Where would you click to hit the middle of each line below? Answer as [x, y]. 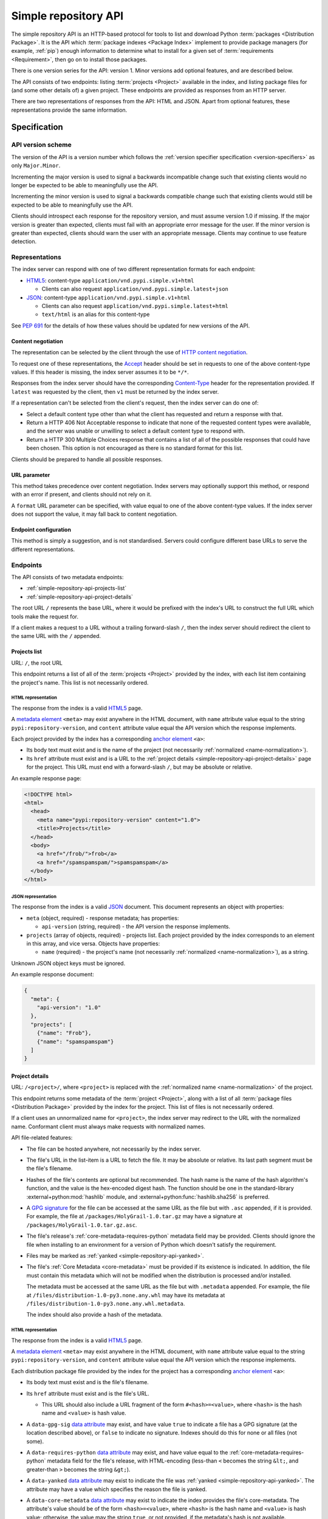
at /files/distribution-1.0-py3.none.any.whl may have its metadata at [126, 1295]
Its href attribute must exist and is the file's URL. [88, 1393]
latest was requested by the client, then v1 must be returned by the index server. [115, 391]
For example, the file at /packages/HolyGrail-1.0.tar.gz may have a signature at [135, 1216]
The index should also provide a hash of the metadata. [94, 1315]
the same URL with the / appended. [56, 636]
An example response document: [53, 975]
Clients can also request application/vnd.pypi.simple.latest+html [135, 306]
